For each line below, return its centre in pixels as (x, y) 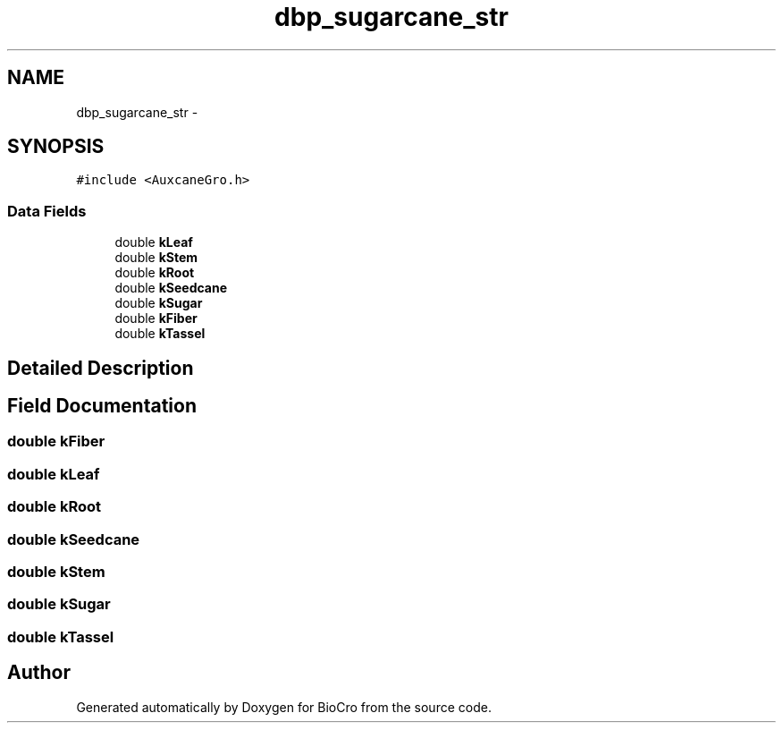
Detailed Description (101, 368)
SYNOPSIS (56, 147)
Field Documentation (102, 406)
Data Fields (47, 211)
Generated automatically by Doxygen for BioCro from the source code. (284, 707)
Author (39, 673)
